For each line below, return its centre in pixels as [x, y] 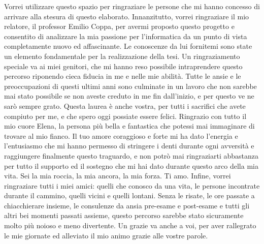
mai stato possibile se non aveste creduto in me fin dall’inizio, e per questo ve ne [129, 96]
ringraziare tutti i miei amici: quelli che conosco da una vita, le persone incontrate [132, 185]
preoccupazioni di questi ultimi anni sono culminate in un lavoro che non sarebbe [130, 86]
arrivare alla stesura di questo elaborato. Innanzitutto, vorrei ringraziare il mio [127, 16]
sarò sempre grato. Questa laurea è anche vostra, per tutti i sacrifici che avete [125, 105]
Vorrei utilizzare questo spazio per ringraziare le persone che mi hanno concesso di [132, 6]
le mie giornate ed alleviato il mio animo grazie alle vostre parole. [106, 235]
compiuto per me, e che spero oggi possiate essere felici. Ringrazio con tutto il [125, 116]
